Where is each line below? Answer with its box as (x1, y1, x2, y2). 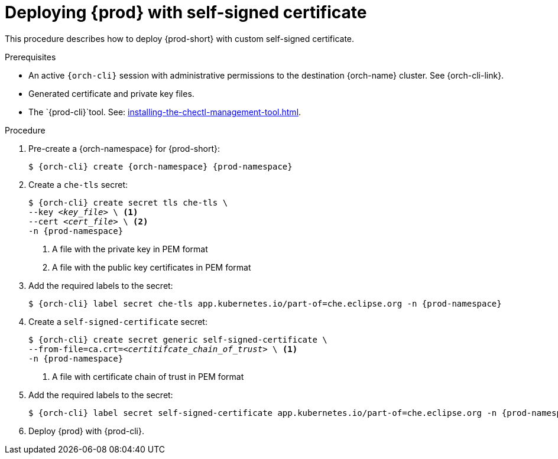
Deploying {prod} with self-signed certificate (5, 2, 367, 22)
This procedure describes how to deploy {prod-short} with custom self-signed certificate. (5, 33, 355, 44)
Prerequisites (5, 51, 56, 62)
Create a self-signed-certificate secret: (28, 316, 207, 327)
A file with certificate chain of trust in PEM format (52, 371, 244, 382)
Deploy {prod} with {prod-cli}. (28, 425, 145, 436)
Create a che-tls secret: (28, 179, 128, 190)
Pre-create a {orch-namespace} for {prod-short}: (28, 143, 220, 154)
